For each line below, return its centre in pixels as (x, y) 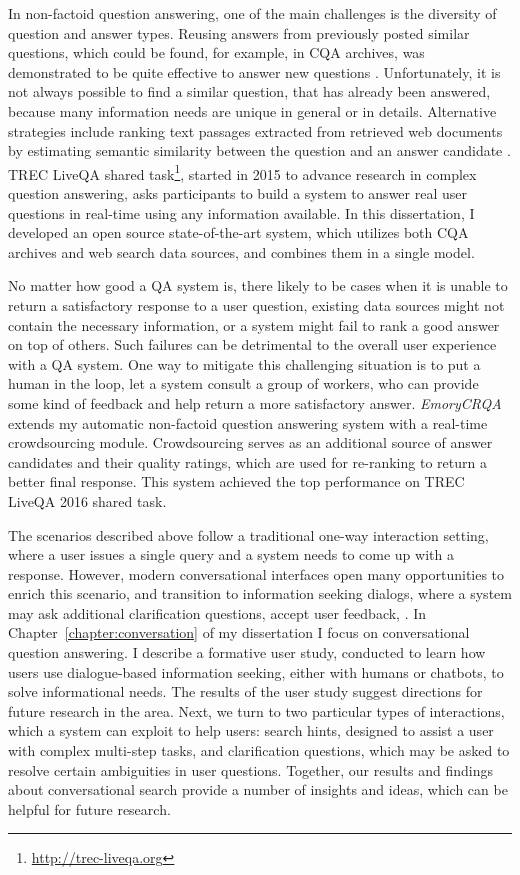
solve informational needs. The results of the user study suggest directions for (245, 691)
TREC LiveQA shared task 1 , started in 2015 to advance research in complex (242, 172)
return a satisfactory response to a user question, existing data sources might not (256, 304)
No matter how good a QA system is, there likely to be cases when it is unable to (258, 285)
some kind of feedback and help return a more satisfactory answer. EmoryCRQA (255, 402)
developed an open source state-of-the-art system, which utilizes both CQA (238, 232)
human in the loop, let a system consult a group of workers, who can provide (243, 383)
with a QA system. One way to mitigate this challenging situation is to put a (244, 363)
